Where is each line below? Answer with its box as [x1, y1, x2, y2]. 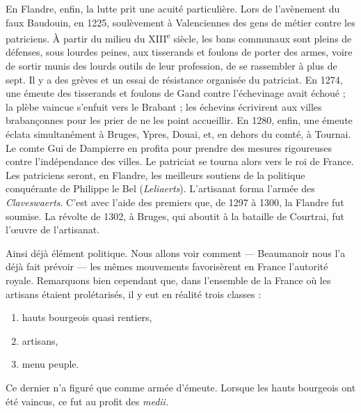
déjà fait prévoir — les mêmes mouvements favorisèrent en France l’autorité [6, 259, 328, 274]
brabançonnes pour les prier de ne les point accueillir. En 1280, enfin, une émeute [6, 113, 353, 127]
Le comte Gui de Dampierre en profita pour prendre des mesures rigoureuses [6, 140, 332, 155]
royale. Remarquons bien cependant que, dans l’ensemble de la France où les [6, 272, 331, 287]
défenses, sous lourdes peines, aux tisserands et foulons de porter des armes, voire [6, 45, 353, 59]
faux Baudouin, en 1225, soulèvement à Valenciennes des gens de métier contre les [6, 15, 355, 29]
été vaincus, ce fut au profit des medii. [6, 393, 169, 408]
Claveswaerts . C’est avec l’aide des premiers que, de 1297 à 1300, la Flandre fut [6, 194, 344, 209]
